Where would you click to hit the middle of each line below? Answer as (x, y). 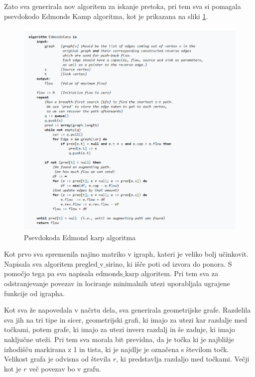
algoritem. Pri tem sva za (180, 273)
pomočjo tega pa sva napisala (49, 273)
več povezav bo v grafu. (65, 368)
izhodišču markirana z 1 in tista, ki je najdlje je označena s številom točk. (117, 349)
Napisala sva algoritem (39, 263)
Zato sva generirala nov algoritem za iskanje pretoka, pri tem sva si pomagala (123, 6)
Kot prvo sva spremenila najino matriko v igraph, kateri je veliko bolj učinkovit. (126, 254)
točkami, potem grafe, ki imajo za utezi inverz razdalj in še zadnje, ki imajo (120, 329)
